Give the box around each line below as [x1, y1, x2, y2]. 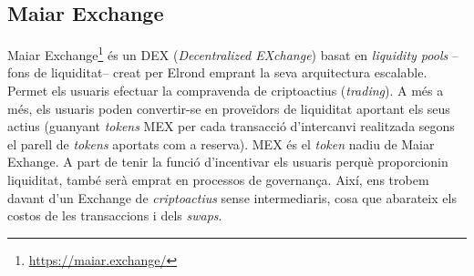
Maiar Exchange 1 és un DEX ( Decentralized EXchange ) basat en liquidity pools [7, 43, 448, 64]
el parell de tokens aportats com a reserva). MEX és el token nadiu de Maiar [7, 134, 435, 153]
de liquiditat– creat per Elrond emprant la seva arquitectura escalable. [34, 63, 428, 82]
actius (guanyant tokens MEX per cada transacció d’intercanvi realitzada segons [7, 117, 455, 136]
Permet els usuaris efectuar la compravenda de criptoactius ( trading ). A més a [7, 81, 444, 100]
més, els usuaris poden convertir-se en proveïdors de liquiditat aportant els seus [7, 98, 450, 118]
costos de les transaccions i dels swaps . [7, 206, 222, 225]
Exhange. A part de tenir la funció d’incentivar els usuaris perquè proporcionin [7, 152, 448, 171]
